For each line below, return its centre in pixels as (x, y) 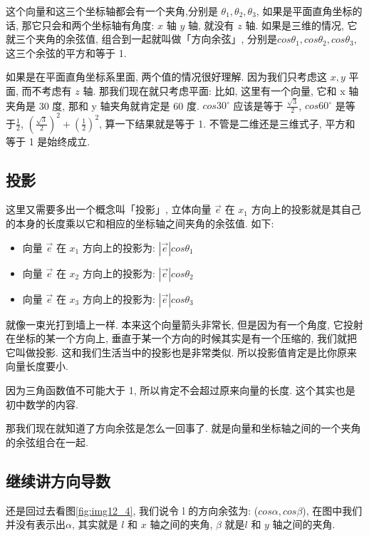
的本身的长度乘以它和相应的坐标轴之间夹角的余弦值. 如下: (140, 223)
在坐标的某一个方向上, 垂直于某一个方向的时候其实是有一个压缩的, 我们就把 (182, 338)
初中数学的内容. (42, 404)
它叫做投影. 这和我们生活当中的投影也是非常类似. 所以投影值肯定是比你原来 (182, 352)
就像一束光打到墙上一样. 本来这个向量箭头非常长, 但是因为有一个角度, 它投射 (184, 324)
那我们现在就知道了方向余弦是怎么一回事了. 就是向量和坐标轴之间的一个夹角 (183, 428)
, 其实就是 (95, 524)
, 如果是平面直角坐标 (304, 11)
